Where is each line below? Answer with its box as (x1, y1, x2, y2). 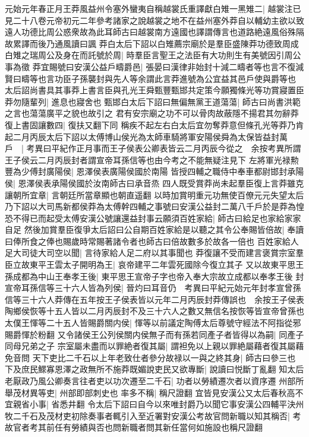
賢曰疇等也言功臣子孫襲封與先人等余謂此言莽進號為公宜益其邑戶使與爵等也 (5, 72, 296, 84)
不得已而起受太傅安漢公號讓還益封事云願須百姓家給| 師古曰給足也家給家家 (12, 211, 301, 224)
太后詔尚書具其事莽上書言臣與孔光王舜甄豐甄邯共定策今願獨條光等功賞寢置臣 (5, 84, 304, 96)
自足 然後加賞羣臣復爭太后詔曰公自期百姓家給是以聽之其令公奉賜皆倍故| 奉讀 (5, 223, 304, 236)
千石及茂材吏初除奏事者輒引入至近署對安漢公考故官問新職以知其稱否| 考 (21, 409, 301, 422)
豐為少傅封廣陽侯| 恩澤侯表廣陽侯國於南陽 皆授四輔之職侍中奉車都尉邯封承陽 (5, 165, 304, 178)
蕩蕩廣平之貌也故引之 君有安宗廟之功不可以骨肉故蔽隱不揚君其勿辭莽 (29, 107, 299, 119)
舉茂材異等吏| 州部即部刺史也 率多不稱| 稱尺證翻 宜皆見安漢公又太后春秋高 (5, 386, 295, 398)
